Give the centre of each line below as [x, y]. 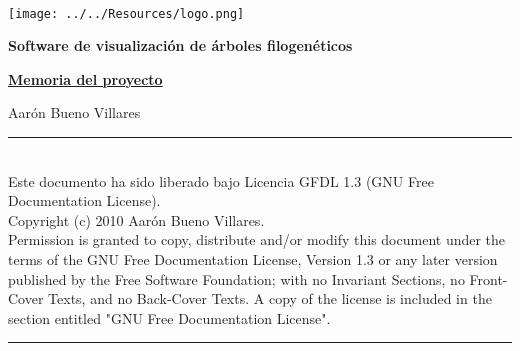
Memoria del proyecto [85, 78]
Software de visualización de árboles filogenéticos [180, 45]
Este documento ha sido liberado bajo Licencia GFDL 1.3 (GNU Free [221, 180]
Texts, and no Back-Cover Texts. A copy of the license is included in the [270, 298]
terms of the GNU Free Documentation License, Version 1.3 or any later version [253, 259]
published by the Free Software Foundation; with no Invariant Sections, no [236, 278]
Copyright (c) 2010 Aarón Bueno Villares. [136, 219]
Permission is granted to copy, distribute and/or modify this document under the [257, 239]
